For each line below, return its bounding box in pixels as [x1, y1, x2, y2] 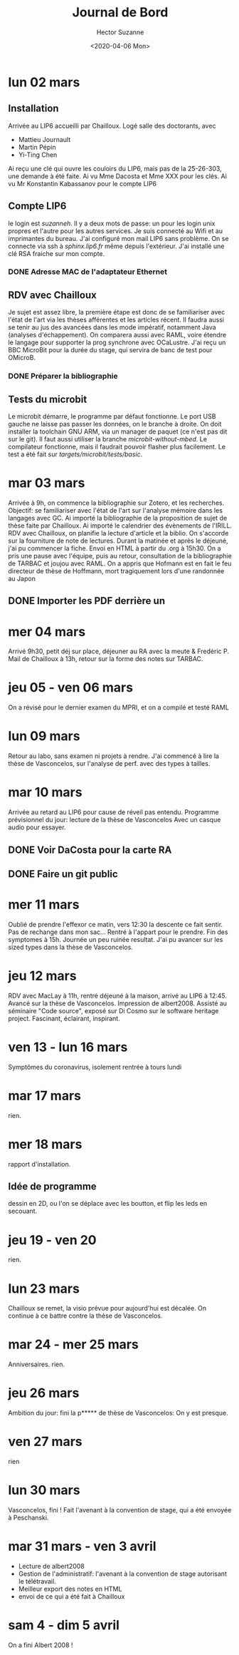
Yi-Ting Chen [18, 150, 58, 159]
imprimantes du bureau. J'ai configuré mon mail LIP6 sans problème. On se [8, 234, 229, 242]
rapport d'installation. [8, 1159, 71, 1168]
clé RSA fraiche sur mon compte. [8, 249, 105, 257]
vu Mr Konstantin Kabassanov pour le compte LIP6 [8, 179, 157, 188]
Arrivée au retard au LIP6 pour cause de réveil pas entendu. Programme [8, 808, 219, 816]
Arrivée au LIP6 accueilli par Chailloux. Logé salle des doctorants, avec [8, 121, 216, 130]
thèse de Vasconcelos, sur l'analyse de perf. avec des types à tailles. [8, 759, 211, 768]
